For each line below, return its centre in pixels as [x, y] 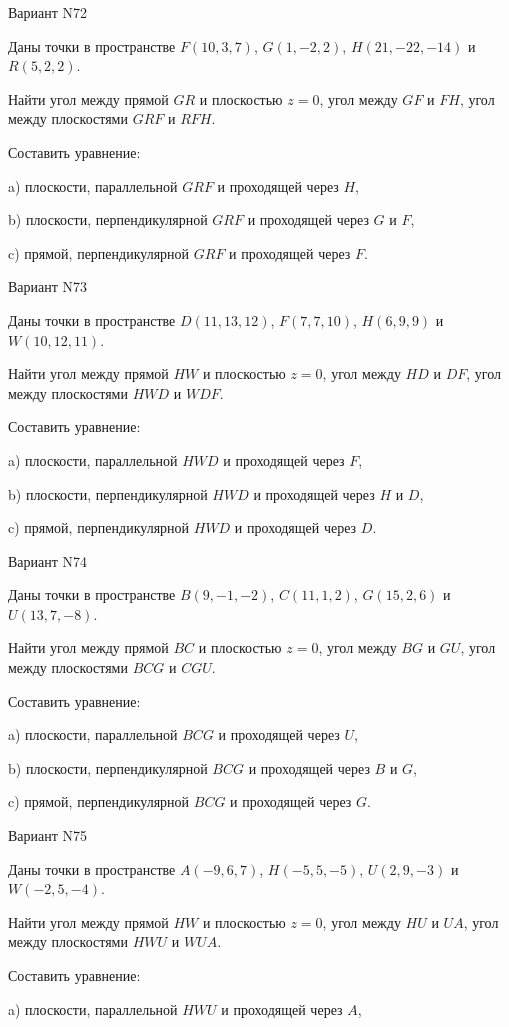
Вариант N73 [48, 286]
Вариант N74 [48, 560]
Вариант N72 [48, 12]
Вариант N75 [48, 835]
